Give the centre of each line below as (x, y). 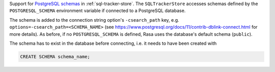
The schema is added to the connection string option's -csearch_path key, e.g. (94, 20)
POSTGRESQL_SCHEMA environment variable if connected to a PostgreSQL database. (98, 11)
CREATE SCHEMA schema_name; (55, 56)
